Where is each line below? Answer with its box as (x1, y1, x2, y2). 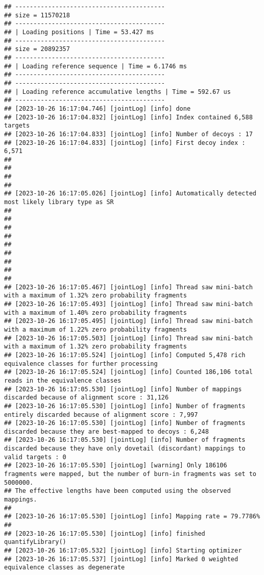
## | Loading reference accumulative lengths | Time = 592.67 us (4, 88, 231, 95)
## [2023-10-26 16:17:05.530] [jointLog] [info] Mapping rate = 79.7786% (4, 513, 260, 520)
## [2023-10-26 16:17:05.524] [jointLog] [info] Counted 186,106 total (4, 368, 253, 376)
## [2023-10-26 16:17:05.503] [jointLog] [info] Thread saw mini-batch (4, 334, 253, 342)
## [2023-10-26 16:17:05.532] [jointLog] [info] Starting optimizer (4, 547, 242, 554)
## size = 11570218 (4, 11, 70, 19)
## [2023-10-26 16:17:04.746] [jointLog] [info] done (4, 105, 191, 112)
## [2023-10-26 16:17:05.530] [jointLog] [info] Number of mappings (4, 385, 242, 393)
